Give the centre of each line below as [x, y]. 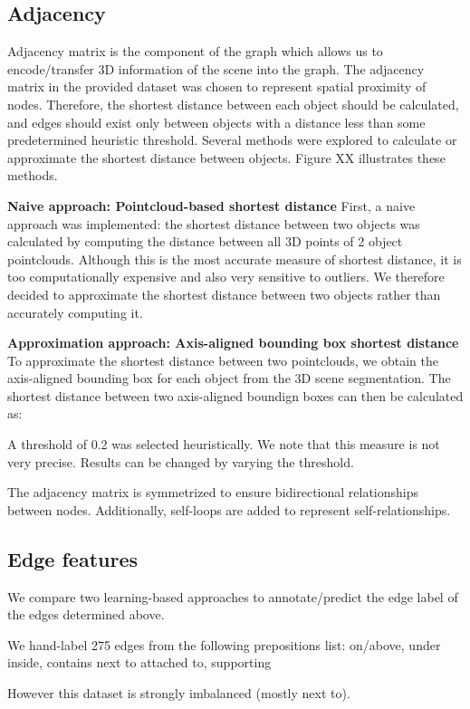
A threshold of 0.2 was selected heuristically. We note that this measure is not [224, 444]
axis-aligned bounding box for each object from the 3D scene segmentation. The [229, 378]
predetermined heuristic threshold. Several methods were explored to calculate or [232, 140]
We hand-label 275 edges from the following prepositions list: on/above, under [224, 644]
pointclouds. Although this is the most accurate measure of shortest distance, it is [235, 259]
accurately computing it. [75, 312]
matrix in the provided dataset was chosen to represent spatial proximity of [217, 86]
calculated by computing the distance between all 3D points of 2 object [205, 241]
